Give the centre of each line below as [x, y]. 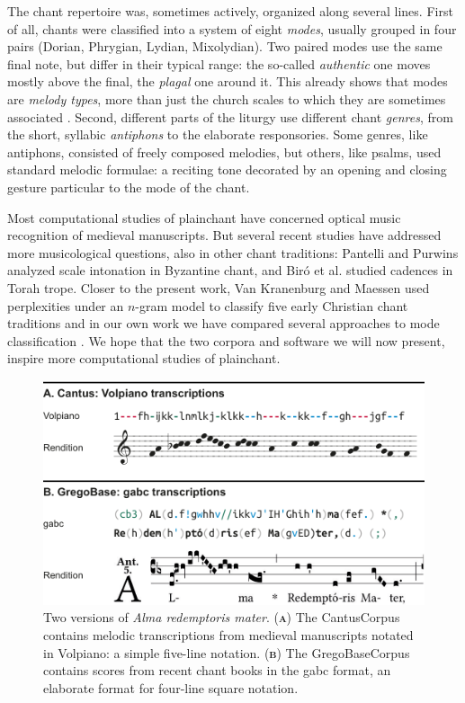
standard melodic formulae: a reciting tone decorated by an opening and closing [227, 169]
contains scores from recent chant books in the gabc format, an [217, 670]
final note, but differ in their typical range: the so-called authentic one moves [219, 63]
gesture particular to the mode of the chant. [129, 187]
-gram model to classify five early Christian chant [272, 305]
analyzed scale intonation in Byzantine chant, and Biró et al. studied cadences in [230, 270]
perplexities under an [66, 305]
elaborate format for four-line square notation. [171, 687]
